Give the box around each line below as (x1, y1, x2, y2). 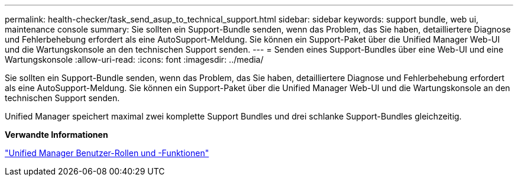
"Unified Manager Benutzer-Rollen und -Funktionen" (5, 148, 209, 158)
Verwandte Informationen (5, 130, 108, 140)
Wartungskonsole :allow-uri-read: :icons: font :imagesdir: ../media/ (5, 54, 264, 64)
